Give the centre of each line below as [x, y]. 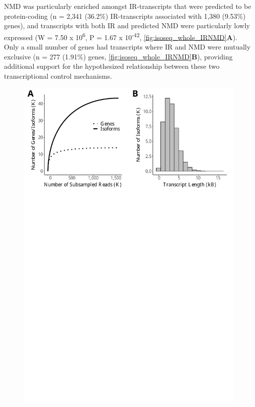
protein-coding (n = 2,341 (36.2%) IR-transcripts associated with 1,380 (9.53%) [125, 16]
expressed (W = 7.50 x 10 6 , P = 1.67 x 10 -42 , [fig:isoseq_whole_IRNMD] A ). [121, 36]
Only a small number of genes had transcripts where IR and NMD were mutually [127, 47]
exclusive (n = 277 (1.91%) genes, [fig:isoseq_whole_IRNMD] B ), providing [118, 56]
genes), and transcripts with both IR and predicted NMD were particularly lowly [127, 25]
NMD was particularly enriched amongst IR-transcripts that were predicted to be [128, 6]
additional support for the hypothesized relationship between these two [112, 66]
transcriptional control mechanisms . [58, 76]
